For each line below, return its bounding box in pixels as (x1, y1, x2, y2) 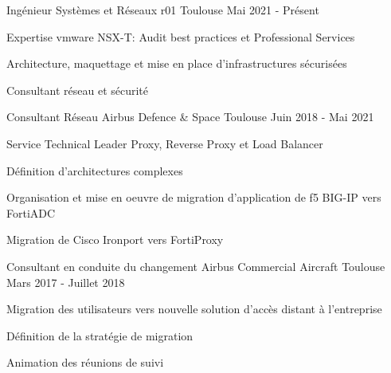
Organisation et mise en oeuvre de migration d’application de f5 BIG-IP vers (6, 189, 381, 206)
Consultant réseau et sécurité (6, 81, 149, 98)
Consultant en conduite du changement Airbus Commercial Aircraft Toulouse (6, 257, 385, 274)
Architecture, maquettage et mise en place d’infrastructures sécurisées (6, 55, 347, 72)
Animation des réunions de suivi (6, 354, 164, 371)
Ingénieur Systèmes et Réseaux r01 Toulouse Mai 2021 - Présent (6, 2, 319, 18)
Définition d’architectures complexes (6, 162, 183, 179)
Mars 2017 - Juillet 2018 (6, 273, 125, 290)
